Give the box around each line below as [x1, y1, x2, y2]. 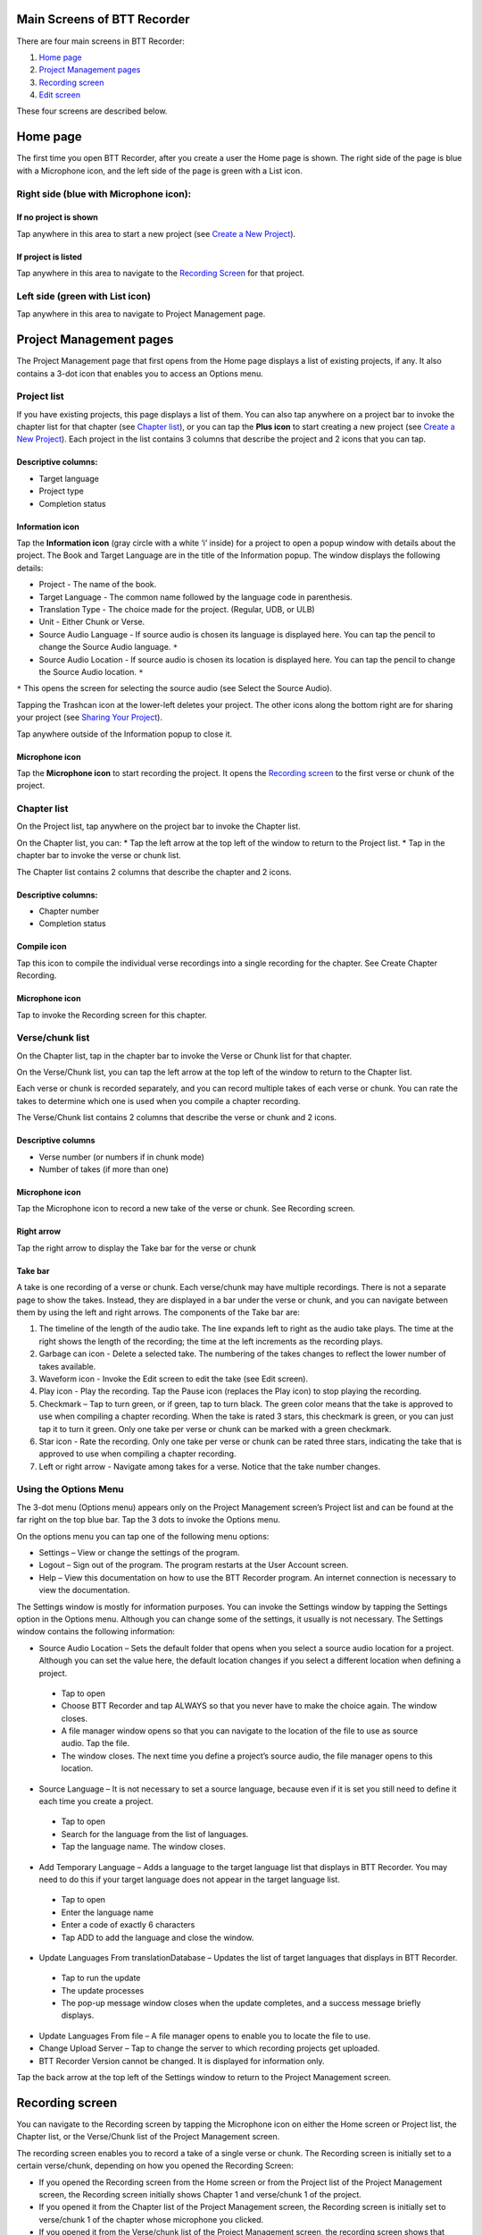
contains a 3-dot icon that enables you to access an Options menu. [16, 367, 263, 379]
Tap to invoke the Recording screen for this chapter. [16, 1009, 207, 1020]
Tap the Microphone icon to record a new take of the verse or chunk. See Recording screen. [16, 1203, 356, 1214]
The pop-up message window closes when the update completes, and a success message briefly [61, 1998, 421, 2009]
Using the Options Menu [16, 1483, 124, 1496]
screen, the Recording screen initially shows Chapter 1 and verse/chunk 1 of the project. [38, 2189, 361, 2199]
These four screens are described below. [16, 105, 168, 116]
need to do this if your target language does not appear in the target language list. [38, 1874, 341, 1885]
